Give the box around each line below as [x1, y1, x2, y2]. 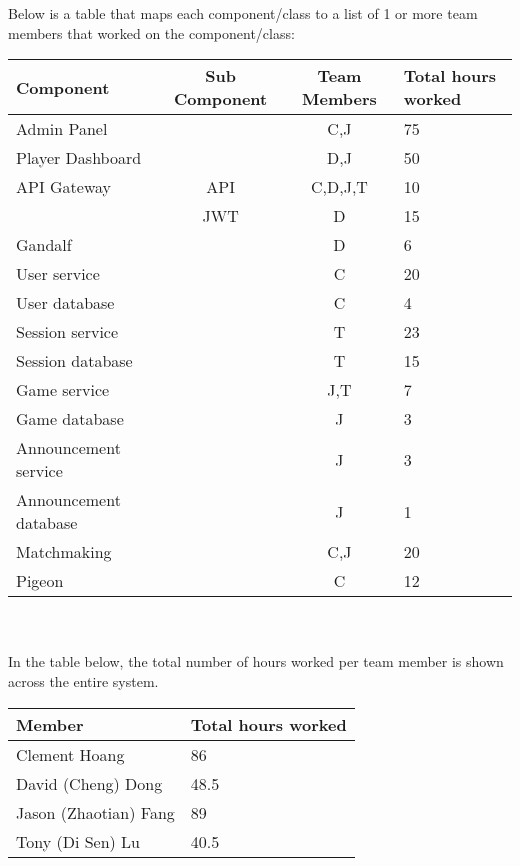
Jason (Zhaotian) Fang [16, 800, 175, 824]
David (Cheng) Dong [16, 771, 163, 795]
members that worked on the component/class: [8, 22, 295, 43]
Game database [16, 407, 124, 431]
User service [16, 262, 100, 286]
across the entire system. [8, 670, 159, 691]
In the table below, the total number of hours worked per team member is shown [8, 651, 504, 672]
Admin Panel [16, 117, 108, 141]
